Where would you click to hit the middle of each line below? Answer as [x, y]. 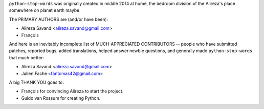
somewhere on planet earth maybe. [45, 10]
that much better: [26, 57]
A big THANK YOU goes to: [36, 82]
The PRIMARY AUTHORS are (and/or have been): [58, 19]
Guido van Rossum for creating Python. [61, 98]
